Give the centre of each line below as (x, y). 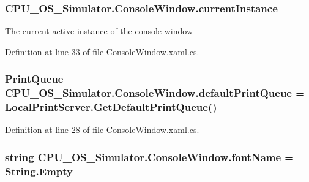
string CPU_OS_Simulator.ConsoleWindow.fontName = (149, 157)
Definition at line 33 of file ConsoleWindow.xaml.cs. (102, 51)
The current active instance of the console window (99, 31)
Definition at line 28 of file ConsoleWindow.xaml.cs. (102, 130)
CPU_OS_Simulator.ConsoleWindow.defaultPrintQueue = (155, 93)
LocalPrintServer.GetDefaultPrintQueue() (111, 107)
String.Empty (39, 171)
